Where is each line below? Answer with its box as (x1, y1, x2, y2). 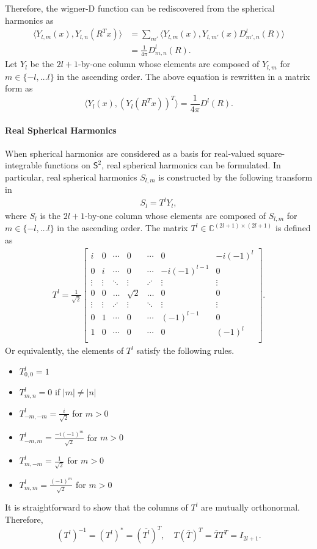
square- (258, 146, 285, 159)
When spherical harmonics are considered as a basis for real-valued (5, 146, 255, 159)
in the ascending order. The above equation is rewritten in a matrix (57, 70, 310, 82)
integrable (5, 159, 42, 171)
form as (5, 82, 33, 95)
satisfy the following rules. (136, 344, 235, 357)
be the (30, 57, 54, 70)
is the (40, 209, 60, 221)
